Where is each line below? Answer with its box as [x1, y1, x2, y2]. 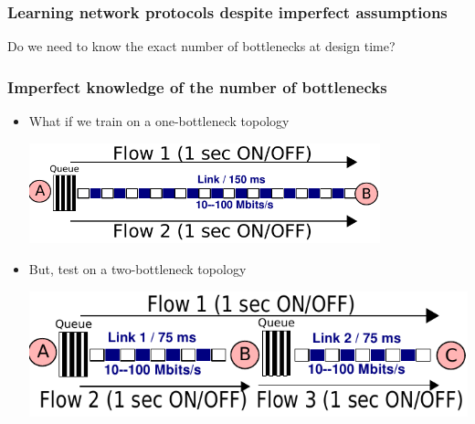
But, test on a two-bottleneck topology [28, 259, 247, 278]
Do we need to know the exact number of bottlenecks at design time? [7, 37, 396, 56]
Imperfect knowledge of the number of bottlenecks [7, 75, 387, 98]
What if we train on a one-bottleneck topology [28, 111, 290, 131]
